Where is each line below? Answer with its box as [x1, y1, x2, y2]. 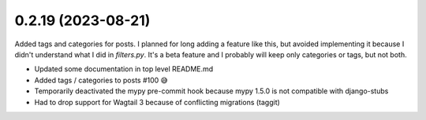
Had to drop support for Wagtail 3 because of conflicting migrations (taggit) [34, 97, 280, 107]
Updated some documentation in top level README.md [34, 64, 214, 74]
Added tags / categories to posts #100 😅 [34, 75, 169, 85]
